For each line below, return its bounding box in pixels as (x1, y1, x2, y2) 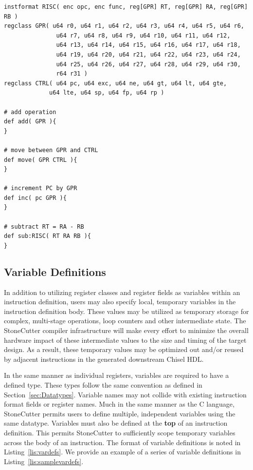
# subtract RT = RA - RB (4, 223, 84, 230)
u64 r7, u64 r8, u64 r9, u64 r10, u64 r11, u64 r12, (56, 32, 231, 39)
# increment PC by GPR (4, 185, 77, 192)
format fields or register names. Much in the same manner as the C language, (4, 399, 235, 409)
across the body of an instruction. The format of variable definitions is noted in (4, 437, 241, 447)
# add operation (4, 108, 56, 116)
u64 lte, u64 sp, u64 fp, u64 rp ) (49, 89, 164, 97)
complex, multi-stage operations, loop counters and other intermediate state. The (4, 315, 246, 326)
